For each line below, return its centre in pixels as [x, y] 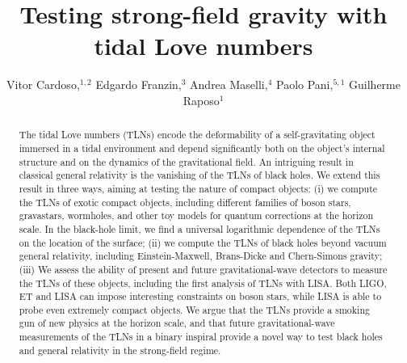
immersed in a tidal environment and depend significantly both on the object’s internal [202, 148]
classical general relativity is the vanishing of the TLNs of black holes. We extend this [199, 175]
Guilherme [375, 84]
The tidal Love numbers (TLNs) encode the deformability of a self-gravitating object [197, 135]
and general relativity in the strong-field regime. [120, 350]
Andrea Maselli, [229, 84]
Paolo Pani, [304, 84]
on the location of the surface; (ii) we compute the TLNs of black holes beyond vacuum [203, 242]
